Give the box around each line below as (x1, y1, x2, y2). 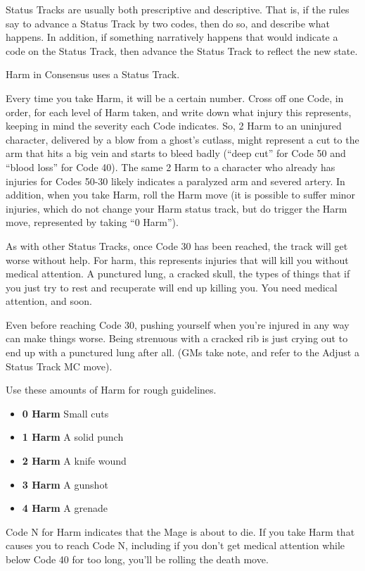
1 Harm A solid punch (22, 429, 124, 444)
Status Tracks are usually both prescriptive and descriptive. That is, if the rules (6, 2, 350, 16)
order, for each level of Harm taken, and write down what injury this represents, (6, 104, 352, 119)
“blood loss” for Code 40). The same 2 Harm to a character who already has (6, 159, 335, 174)
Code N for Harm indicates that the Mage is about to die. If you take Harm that (6, 524, 355, 539)
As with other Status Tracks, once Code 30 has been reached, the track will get (6, 238, 348, 253)
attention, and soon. (6, 294, 92, 308)
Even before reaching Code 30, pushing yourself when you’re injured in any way (6, 317, 350, 332)
